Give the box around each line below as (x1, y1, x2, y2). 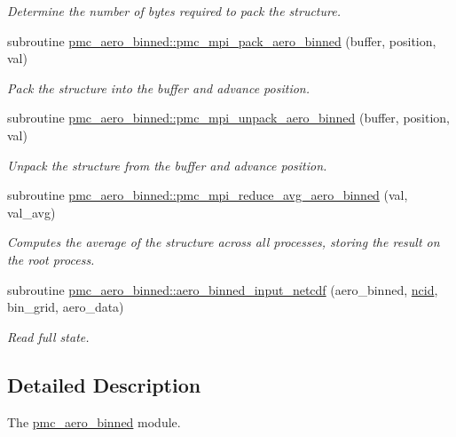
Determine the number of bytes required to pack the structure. (7, 2, 341, 20)
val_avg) (7, 203, 56, 221)
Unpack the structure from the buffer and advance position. (7, 155, 327, 174)
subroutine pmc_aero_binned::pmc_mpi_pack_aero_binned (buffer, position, (7, 31, 436, 50)
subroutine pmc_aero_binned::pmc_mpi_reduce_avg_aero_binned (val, (7, 186, 408, 204)
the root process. (7, 250, 95, 268)
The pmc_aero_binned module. (7, 412, 181, 431)
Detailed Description (7, 370, 201, 398)
